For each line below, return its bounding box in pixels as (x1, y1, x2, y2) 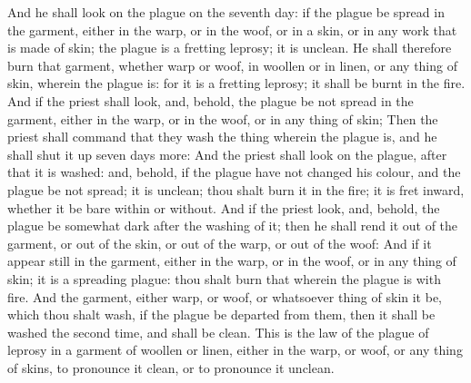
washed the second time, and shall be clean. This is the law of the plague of (7, 322, 429, 341)
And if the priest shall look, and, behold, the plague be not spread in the (7, 91, 414, 110)
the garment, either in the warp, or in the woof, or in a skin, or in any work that (7, 20, 457, 39)
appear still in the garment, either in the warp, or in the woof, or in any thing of (7, 251, 456, 270)
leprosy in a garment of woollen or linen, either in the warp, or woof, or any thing (7, 340, 463, 359)
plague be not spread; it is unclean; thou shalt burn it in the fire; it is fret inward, (7, 180, 465, 199)
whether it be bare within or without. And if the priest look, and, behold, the (7, 198, 440, 217)
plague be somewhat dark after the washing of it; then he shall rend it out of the (7, 216, 458, 235)
